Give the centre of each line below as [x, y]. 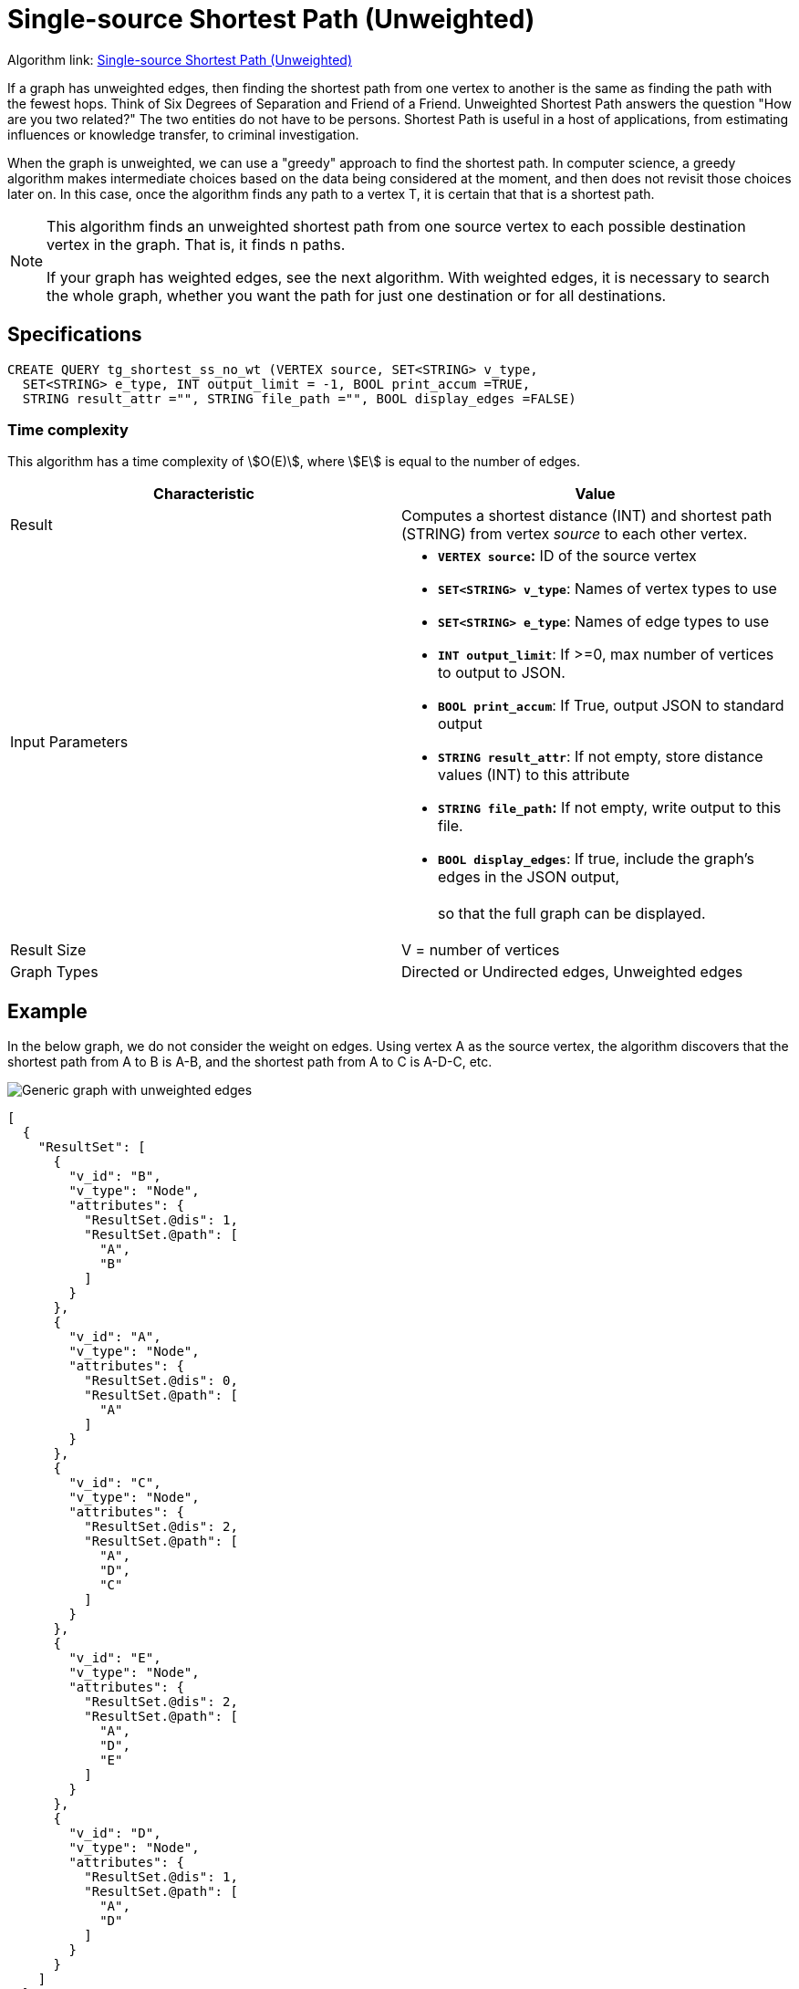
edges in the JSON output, [529, 877]
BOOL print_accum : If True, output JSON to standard [611, 706]
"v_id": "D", [115, 1833]
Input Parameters [69, 742]
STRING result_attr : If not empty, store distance [601, 757]
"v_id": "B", [115, 1177]
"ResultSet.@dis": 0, [161, 1381]
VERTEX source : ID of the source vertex [567, 556]
